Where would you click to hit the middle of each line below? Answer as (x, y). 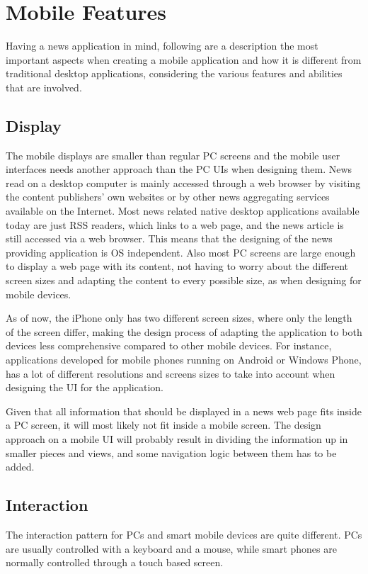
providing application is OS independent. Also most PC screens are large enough (181, 252)
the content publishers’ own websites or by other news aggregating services (168, 197)
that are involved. (44, 87)
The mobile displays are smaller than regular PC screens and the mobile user (173, 155)
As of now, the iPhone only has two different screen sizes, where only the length (179, 318)
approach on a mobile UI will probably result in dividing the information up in (177, 438)
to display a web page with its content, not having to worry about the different (177, 266)
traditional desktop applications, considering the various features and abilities (174, 73)
